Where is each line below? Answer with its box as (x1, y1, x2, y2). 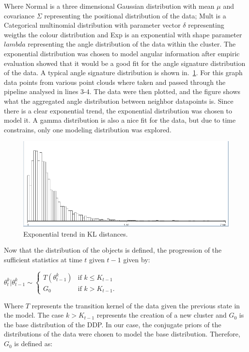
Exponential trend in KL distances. (23, 228, 128, 239)
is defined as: (14, 338, 53, 349)
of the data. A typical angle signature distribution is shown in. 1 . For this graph (4, 67, 243, 78)
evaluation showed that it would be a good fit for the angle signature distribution (4, 58, 246, 68)
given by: (123, 255, 150, 265)
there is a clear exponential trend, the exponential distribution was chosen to (4, 105, 233, 115)
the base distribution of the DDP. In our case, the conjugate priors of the (4, 319, 221, 329)
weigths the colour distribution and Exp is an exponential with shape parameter (4, 29, 242, 39)
